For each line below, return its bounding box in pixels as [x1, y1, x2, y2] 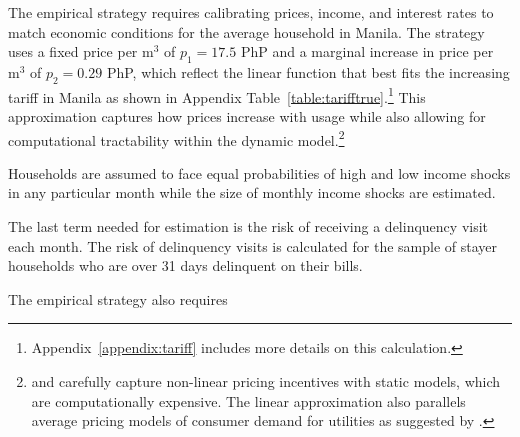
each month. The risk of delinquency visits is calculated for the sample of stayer [8, 235, 497, 256]
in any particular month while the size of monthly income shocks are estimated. [8, 182, 496, 203]
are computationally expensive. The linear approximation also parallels [31, 390, 466, 411]
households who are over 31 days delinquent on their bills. [8, 255, 363, 276]
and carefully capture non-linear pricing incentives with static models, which [31, 371, 501, 392]
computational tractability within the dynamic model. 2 [8, 126, 345, 150]
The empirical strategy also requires [8, 288, 228, 309]
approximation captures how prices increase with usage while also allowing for [8, 106, 486, 127]
